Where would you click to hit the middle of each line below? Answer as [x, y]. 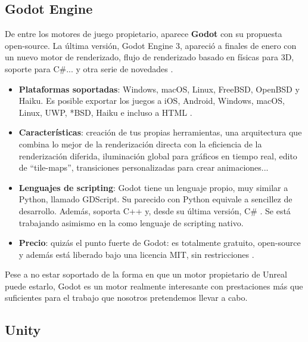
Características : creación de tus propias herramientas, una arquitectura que [160, 132]
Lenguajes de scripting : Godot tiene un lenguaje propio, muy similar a [153, 187]
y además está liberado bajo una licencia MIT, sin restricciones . [136, 254]
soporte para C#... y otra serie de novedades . [89, 68]
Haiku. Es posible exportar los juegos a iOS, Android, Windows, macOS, [152, 101]
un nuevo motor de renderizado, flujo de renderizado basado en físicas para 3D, [150, 57]
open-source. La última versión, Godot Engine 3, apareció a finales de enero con [151, 45]
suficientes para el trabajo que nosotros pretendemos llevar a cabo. [126, 298]
